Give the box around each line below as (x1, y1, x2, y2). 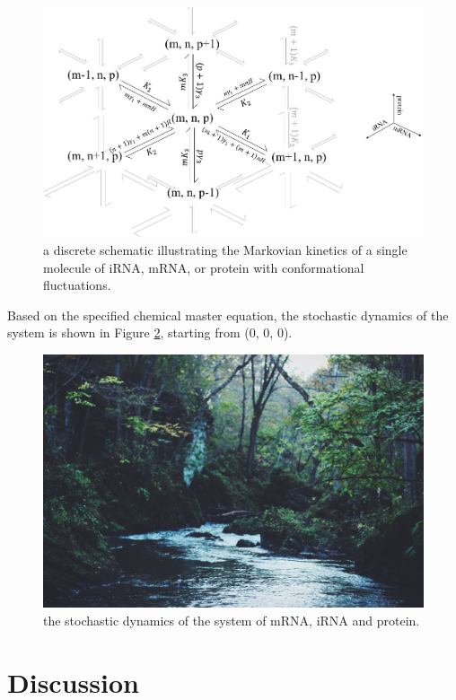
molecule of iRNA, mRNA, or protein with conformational (43, 258, 364, 276)
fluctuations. (43, 276, 111, 294)
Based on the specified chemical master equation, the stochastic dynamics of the (7, 305, 449, 324)
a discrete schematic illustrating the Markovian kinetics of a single (43, 241, 408, 258)
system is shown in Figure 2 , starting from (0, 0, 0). (7, 323, 293, 342)
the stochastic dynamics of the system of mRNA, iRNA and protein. (43, 610, 420, 629)
